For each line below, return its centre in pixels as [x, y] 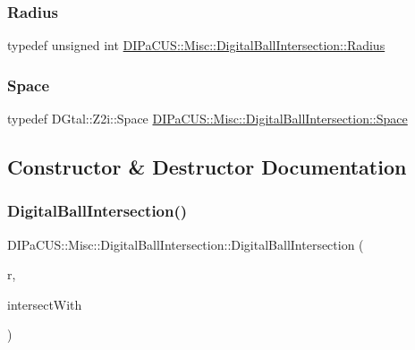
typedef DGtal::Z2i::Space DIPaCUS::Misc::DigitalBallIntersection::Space [207, 119]
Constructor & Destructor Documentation [207, 167]
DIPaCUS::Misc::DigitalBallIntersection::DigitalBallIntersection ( [186, 244]
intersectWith [45, 304]
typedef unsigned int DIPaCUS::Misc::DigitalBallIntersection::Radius [196, 45]
